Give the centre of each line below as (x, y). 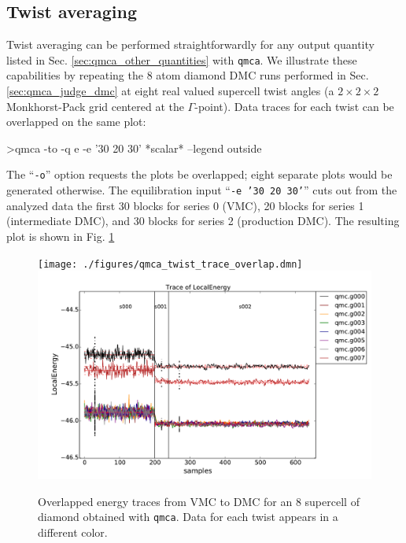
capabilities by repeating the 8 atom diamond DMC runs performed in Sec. (188, 75)
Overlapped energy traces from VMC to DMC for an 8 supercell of (199, 501)
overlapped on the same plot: (76, 122)
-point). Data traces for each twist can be (294, 106)
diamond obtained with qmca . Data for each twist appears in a (188, 517)
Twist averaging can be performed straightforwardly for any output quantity (190, 44)
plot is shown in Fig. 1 (61, 236)
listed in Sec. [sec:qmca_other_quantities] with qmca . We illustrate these (182, 59)
